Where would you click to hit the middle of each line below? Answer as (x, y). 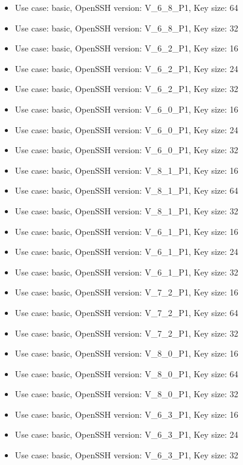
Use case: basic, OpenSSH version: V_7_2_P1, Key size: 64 (127, 312)
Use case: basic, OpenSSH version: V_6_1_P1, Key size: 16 (127, 231)
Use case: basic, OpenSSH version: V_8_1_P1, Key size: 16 (127, 170)
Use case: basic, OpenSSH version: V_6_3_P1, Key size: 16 (127, 414)
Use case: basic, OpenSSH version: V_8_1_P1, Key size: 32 (127, 210)
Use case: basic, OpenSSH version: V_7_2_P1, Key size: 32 (127, 333)
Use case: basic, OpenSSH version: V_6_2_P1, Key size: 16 (127, 48)
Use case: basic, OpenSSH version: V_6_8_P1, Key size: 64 (127, 7)
